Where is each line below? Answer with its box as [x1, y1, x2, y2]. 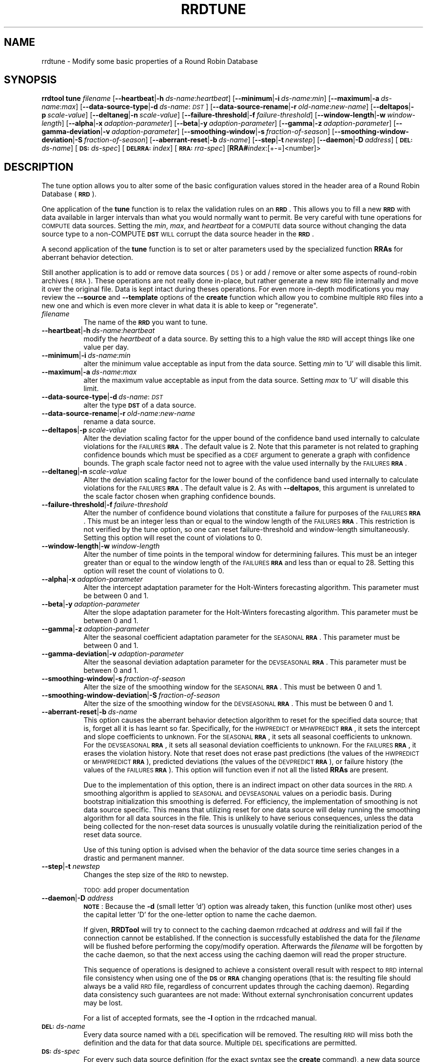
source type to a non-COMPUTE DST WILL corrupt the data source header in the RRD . [41, 230, 314, 238]
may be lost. [83, 999, 123, 1007]
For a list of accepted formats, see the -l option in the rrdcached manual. [83, 1014, 317, 1023]
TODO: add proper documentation [83, 885, 190, 894]
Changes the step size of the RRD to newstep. [83, 870, 229, 879]
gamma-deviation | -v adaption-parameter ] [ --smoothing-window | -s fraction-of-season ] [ [41, 127, 335, 136]
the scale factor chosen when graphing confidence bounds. [83, 492, 276, 501]
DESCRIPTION [4, 160, 74, 173]
